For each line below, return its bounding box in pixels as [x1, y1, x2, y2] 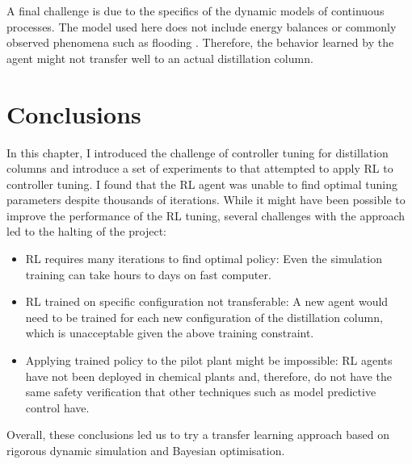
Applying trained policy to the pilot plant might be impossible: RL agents [25, 352, 393, 369]
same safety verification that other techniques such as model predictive [25, 383, 376, 400]
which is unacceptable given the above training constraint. [25, 324, 314, 341]
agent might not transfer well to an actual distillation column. [6, 49, 313, 66]
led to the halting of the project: [6, 223, 167, 240]
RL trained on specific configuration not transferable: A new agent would [25, 293, 389, 310]
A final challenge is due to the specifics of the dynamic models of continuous [6, 2, 385, 19]
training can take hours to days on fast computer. [25, 265, 271, 282]
